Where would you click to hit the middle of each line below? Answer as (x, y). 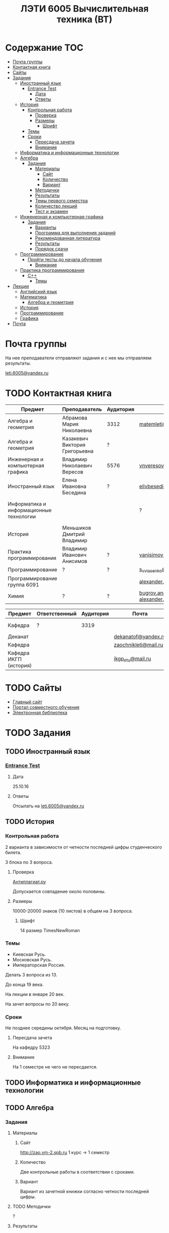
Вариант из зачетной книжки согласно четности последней (84, 1191)
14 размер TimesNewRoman (50, 930)
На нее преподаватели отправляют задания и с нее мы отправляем (78, 358)
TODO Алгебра (30, 1107)
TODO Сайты (33, 688)
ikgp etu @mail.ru (133, 659)
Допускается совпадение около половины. (59, 891)
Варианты (46, 227)
